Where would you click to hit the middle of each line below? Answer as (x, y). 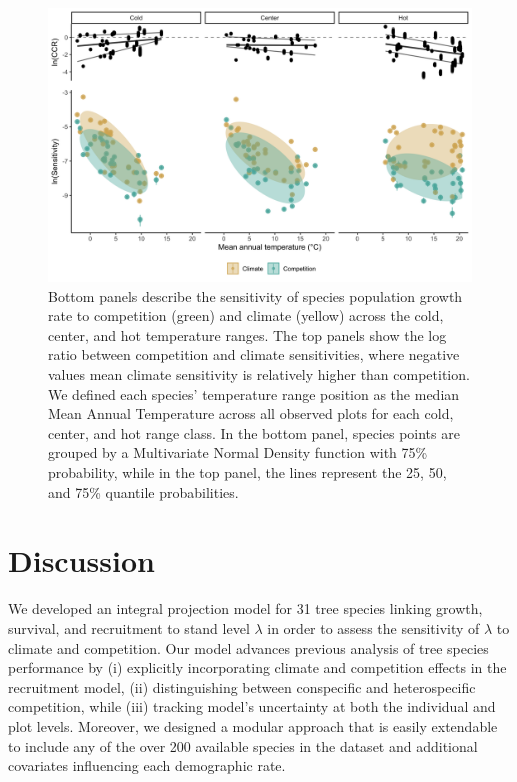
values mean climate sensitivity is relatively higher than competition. (259, 374)
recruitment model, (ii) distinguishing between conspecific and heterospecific (242, 686)
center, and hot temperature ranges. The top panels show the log (247, 334)
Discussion (81, 560)
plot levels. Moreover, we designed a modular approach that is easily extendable (253, 725)
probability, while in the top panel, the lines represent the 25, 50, (247, 472)
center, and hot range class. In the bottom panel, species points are (254, 432)
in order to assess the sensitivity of (373, 627)
